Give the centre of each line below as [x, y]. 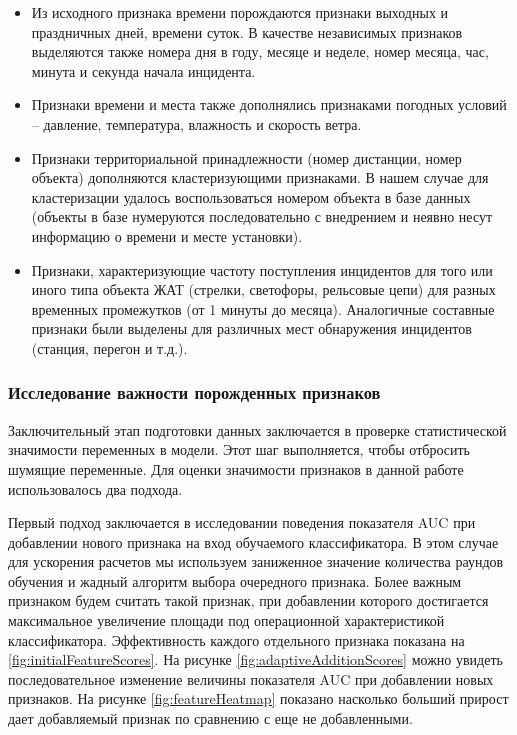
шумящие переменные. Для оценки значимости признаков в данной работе [236, 468]
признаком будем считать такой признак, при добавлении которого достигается [248, 600]
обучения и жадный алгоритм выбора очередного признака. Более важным [235, 580]
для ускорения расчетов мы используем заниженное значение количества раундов [256, 561]
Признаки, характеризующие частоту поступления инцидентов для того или [262, 269]
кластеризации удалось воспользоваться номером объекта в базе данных [251, 196]
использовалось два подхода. [95, 488]
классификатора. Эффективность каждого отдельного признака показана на [236, 639]
